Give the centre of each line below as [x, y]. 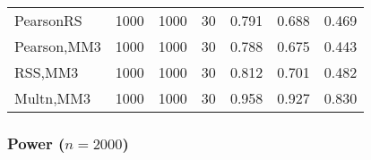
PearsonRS [48, 20]
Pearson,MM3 [58, 46]
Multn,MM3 [52, 98]
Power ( [36, 143]
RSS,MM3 [47, 72]
